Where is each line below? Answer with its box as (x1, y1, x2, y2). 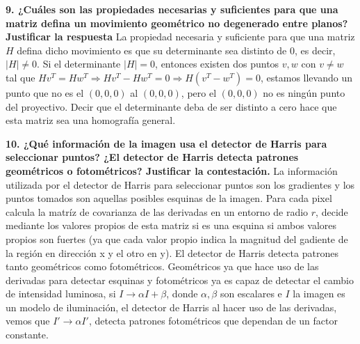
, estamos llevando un (261, 70, 352, 84)
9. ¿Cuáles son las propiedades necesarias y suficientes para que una (6, 2, 338, 16)
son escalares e (220, 286, 282, 301)
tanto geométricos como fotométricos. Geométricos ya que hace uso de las (6, 259, 319, 274)
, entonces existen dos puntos (155, 56, 279, 71)
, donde (166, 286, 198, 301)
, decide (316, 204, 348, 219)
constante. (6, 327, 49, 342)
